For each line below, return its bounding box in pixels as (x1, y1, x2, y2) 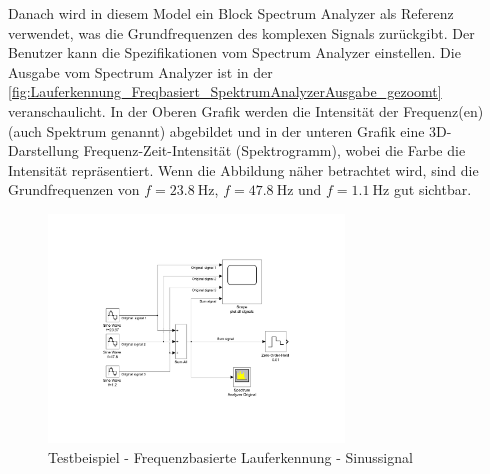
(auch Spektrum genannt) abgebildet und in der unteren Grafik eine (8, 120, 425, 141)
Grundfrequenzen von (8, 179, 140, 200)
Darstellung (8, 140, 79, 161)
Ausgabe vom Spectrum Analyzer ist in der (8, 61, 273, 82)
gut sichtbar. (393, 179, 472, 200)
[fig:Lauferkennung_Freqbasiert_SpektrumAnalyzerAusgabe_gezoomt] (8, 81, 442, 102)
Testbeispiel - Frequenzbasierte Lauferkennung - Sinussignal (48, 446, 413, 467)
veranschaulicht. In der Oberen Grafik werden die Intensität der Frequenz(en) (8, 100, 484, 121)
